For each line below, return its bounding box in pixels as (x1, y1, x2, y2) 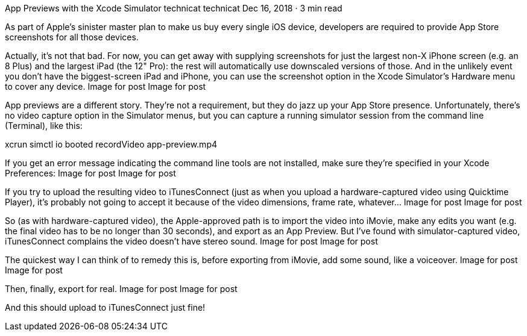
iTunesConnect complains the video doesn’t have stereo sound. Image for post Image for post (5, 236, 378, 246)
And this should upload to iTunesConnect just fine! (5, 302, 206, 313)
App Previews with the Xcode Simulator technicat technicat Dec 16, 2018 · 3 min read (5, 3, 342, 13)
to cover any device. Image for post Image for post (5, 81, 206, 92)
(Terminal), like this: (5, 120, 83, 131)
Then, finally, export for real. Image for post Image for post (5, 284, 238, 294)
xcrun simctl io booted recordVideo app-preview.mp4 (5, 139, 218, 149)
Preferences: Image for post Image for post (5, 168, 176, 178)
